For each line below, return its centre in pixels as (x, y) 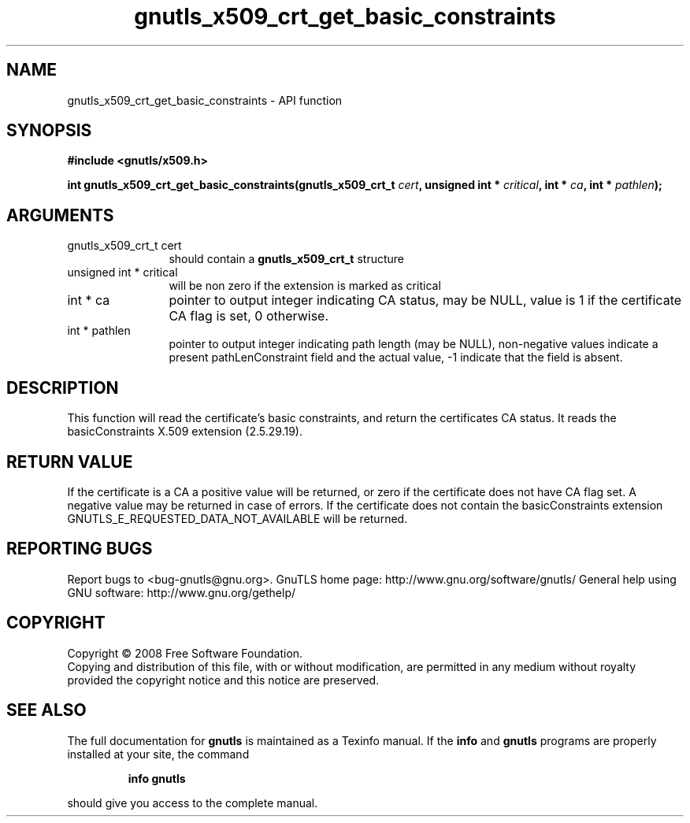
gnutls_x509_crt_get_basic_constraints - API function (205, 100)
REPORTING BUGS (80, 549)
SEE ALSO (46, 710)
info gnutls (157, 778)
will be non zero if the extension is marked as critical (305, 286)
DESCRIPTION (63, 387)
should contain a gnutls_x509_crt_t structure (286, 259)
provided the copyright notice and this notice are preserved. (223, 680)
